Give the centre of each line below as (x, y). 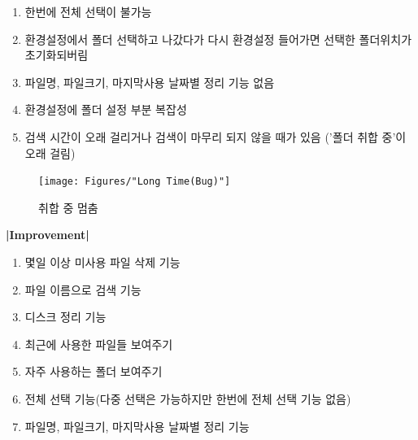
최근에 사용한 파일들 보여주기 (99, 344)
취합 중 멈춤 (68, 207)
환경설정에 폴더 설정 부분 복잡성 (106, 109)
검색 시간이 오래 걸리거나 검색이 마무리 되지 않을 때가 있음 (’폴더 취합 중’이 (216, 136)
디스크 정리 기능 (65, 317)
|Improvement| (48, 235)
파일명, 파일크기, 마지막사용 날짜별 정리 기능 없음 (150, 82)
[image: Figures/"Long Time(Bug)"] (135, 182)
